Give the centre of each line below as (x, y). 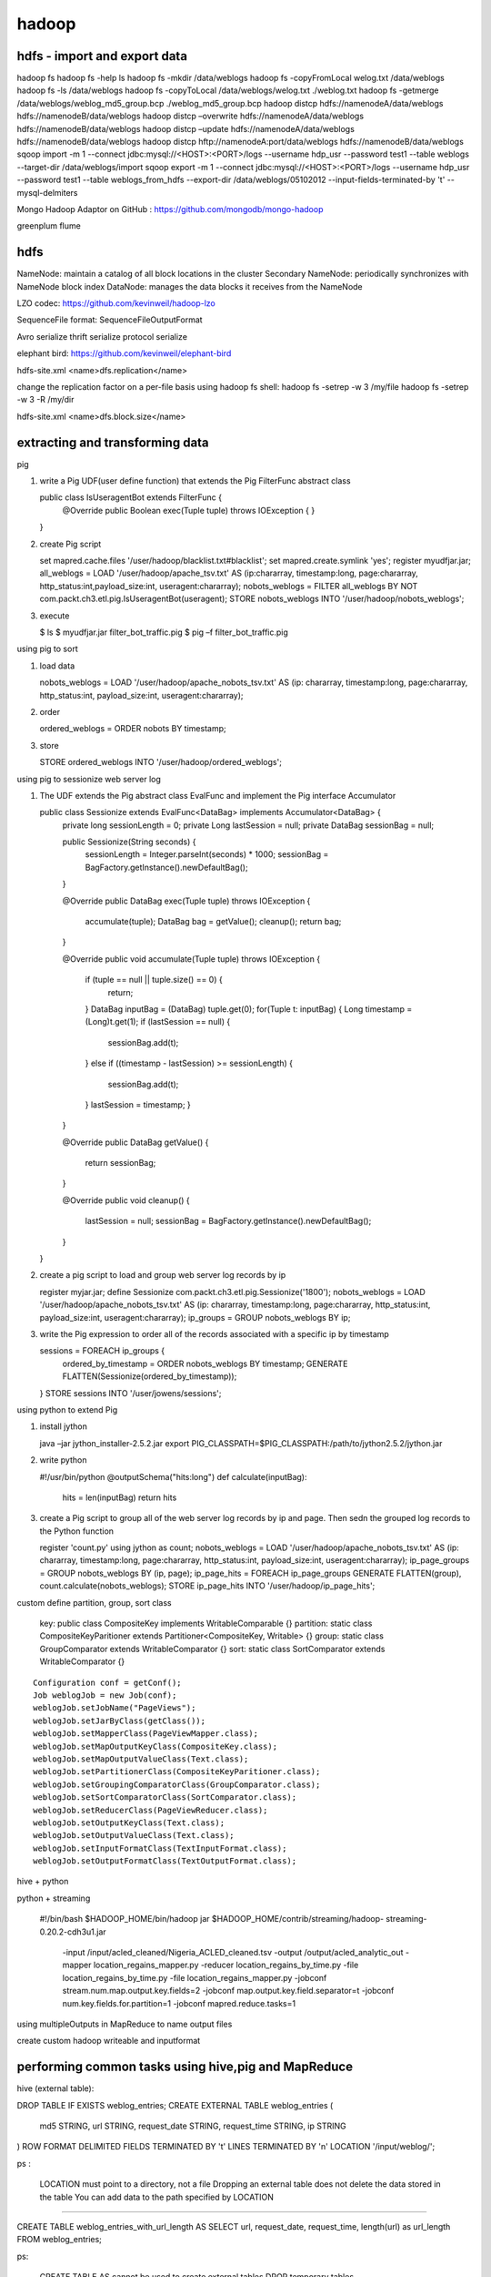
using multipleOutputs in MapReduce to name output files (125, 2024)
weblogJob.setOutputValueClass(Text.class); (134, 1836)
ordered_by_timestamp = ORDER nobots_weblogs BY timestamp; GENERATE (205, 1363)
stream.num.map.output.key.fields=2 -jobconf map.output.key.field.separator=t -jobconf (228, 1991)
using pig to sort (47, 649)
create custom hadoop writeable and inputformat (109, 2041)
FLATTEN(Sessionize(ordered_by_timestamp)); (150, 1376)
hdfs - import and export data (102, 56)
